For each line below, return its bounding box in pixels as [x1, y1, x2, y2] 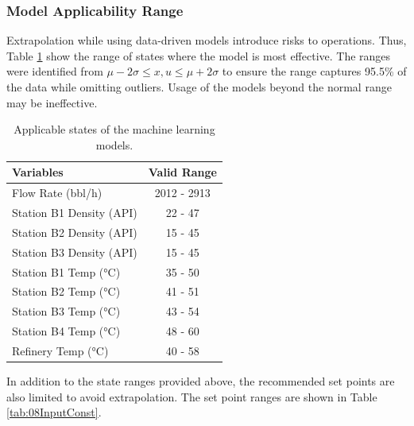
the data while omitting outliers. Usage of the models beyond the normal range [6, 79, 392, 95]
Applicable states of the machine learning [14, 121, 215, 137]
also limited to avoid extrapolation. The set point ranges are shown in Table [6, 388, 377, 405]
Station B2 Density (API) [12, 223, 137, 240]
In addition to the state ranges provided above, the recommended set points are [6, 373, 395, 389]
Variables [12, 164, 64, 180]
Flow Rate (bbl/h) [12, 184, 103, 201]
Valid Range [148, 164, 217, 180]
